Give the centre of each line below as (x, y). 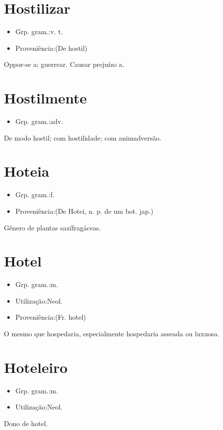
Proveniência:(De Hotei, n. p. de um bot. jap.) (84, 211)
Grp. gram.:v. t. (39, 31)
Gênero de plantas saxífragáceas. (53, 227)
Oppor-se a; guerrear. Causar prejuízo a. (64, 64)
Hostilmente (46, 98)
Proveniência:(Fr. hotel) (51, 317)
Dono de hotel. (26, 423)
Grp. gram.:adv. (39, 121)
